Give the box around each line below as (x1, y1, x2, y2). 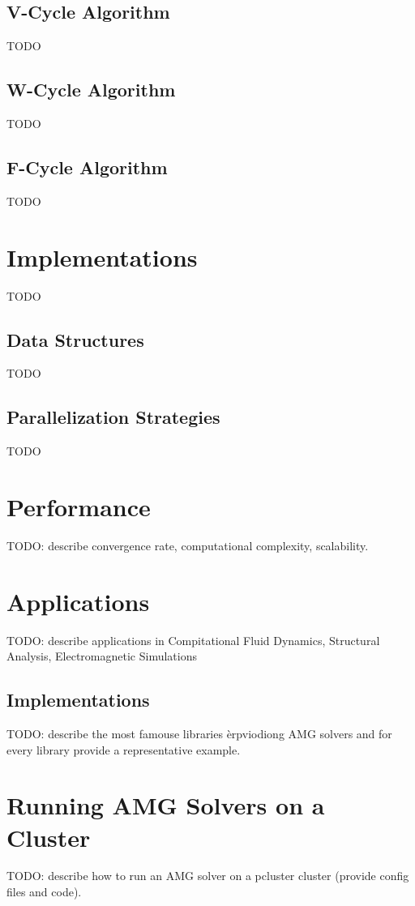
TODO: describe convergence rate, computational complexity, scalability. (6, 536, 369, 553)
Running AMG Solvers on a (6, 788, 325, 822)
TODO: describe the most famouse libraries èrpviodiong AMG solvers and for (6, 724, 392, 741)
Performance (6, 489, 151, 523)
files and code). (6, 883, 82, 900)
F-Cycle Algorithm (6, 154, 168, 179)
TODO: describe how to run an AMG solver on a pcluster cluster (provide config (6, 867, 409, 884)
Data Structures (6, 327, 144, 352)
